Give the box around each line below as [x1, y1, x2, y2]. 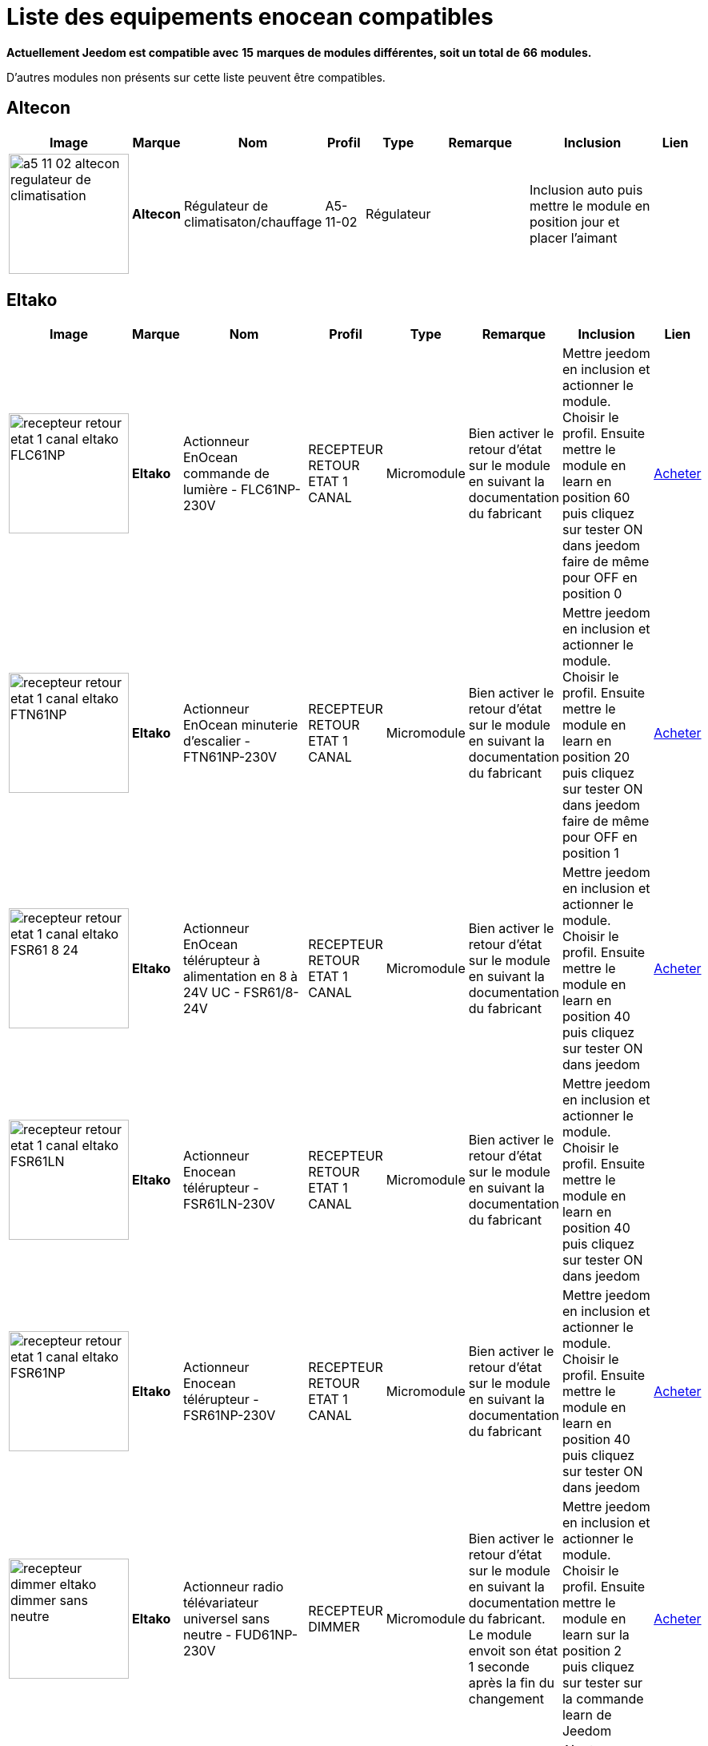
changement [468, 1691, 544, 1708]
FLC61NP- [240, 481, 301, 498]
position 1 [562, 845, 619, 862]
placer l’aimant [530, 229, 618, 246]
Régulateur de [183, 197, 268, 214]
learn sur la [562, 1627, 630, 1643]
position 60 [562, 489, 630, 506]
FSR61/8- [243, 984, 299, 1001]
